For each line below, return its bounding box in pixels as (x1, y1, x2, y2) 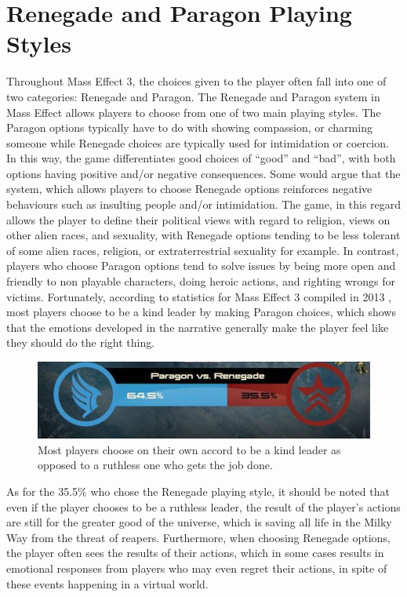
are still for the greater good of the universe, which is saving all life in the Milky (6, 514, 392, 530)
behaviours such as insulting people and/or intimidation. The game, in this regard (6, 196, 402, 213)
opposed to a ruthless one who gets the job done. (38, 457, 273, 473)
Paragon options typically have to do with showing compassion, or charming (6, 119, 372, 136)
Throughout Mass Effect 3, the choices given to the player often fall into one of (6, 73, 387, 89)
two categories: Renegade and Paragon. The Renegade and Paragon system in (6, 88, 380, 104)
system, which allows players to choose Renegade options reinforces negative (6, 180, 372, 197)
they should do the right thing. (6, 334, 155, 351)
